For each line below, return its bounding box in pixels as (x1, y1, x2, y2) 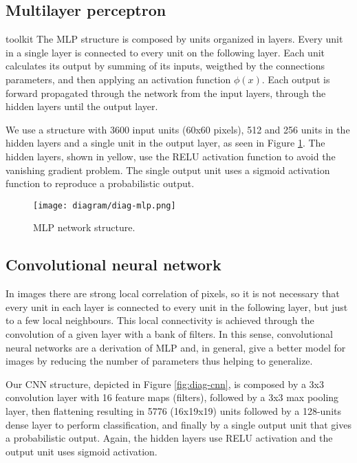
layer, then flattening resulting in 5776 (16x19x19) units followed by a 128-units (6, 403, 342, 418)
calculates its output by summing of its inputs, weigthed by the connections (6, 58, 325, 73)
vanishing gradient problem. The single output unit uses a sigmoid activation (6, 162, 330, 177)
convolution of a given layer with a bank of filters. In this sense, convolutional (6, 326, 334, 341)
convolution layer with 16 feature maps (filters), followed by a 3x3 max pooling (6, 390, 339, 405)
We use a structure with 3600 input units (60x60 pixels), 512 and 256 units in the (6, 122, 350, 136)
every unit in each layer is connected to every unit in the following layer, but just (6, 299, 348, 314)
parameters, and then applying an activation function (6, 72, 231, 86)
